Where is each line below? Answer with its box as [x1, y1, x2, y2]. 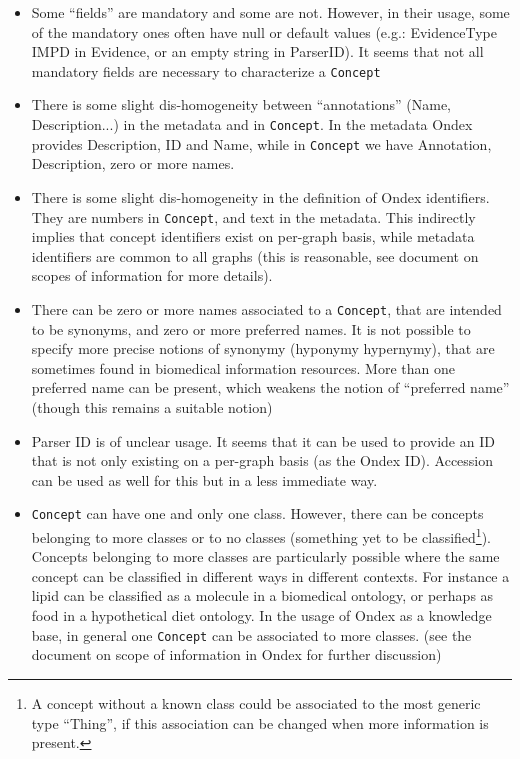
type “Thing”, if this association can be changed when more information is [31, 712, 489, 733]
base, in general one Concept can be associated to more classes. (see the [31, 624, 472, 645]
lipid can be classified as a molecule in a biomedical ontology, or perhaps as [31, 585, 494, 606]
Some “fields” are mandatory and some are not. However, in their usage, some [31, 2, 510, 22]
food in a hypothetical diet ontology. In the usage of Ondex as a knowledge [31, 605, 492, 626]
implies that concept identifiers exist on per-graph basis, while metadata [31, 226, 475, 247]
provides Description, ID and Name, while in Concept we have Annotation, [31, 133, 492, 154]
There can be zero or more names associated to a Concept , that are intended [31, 298, 502, 319]
